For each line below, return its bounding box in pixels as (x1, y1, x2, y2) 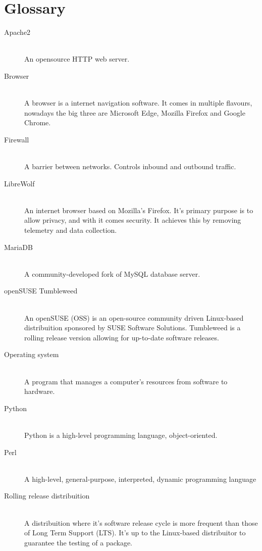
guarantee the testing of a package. (24, 537, 132, 547)
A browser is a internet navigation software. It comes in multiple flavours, (24, 97, 252, 108)
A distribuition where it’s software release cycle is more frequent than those (24, 517, 258, 528)
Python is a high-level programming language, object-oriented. (24, 429, 218, 440)
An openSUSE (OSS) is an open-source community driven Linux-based (24, 312, 244, 323)
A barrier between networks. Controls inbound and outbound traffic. (24, 161, 236, 172)
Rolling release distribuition (4, 490, 90, 501)
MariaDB (4, 241, 33, 252)
